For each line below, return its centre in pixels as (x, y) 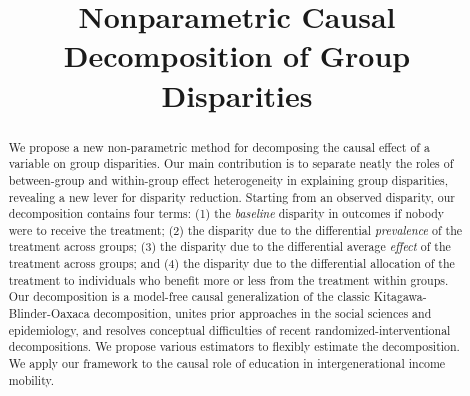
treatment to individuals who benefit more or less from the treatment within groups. (228, 279)
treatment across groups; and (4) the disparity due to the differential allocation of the (231, 263)
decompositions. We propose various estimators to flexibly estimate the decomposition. (234, 346)
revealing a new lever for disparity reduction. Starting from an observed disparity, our (231, 196)
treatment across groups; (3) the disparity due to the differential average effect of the (229, 246)
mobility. (31, 379)
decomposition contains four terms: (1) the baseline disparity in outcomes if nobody (226, 213)
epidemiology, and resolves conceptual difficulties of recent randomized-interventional (229, 329)
